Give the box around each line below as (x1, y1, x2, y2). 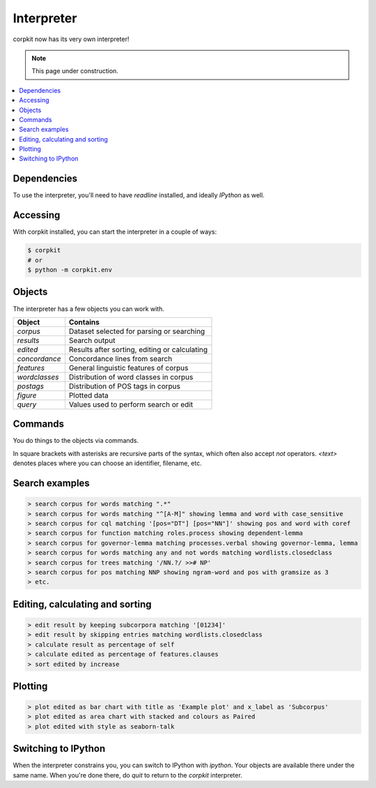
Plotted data (68, 391, 109, 400)
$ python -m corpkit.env (27, 266, 113, 274)
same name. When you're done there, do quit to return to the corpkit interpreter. (13, 771, 243, 779)
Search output (68, 335, 116, 345)
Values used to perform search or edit (68, 400, 194, 409)
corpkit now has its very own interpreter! (13, 35, 130, 43)
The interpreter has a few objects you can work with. (13, 304, 165, 313)
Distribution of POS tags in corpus (68, 381, 181, 391)
